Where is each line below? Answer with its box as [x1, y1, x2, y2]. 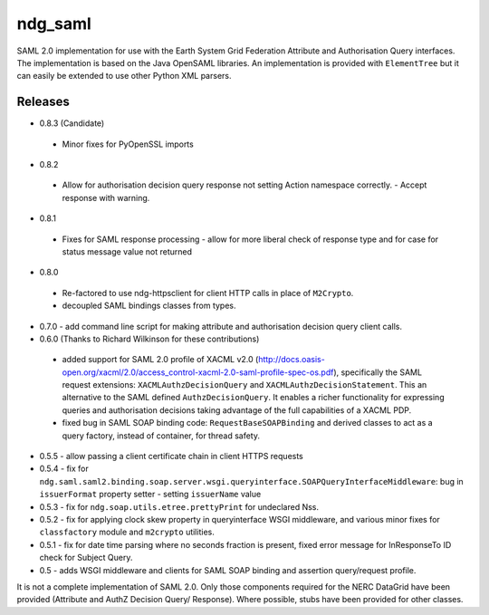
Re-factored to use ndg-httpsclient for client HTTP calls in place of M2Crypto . [62, 287, 354, 298]
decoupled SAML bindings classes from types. [62, 300, 236, 312]
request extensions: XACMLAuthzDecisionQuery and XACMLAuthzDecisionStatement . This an [62, 380, 427, 390]
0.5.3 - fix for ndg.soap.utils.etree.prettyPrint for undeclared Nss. [39, 501, 320, 512]
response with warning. [62, 192, 150, 203]
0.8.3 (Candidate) [39, 118, 105, 129]
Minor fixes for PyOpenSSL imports [62, 139, 194, 149]
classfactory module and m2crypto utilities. [39, 526, 215, 538]
